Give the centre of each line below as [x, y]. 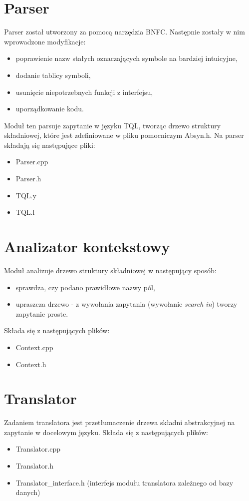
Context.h [31, 364]
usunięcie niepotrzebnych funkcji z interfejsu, [84, 92]
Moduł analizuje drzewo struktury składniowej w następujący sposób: [110, 270]
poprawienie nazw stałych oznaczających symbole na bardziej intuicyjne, [126, 58]
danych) [28, 492]
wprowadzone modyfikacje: [45, 41]
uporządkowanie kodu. [50, 109]
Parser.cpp [32, 162]
